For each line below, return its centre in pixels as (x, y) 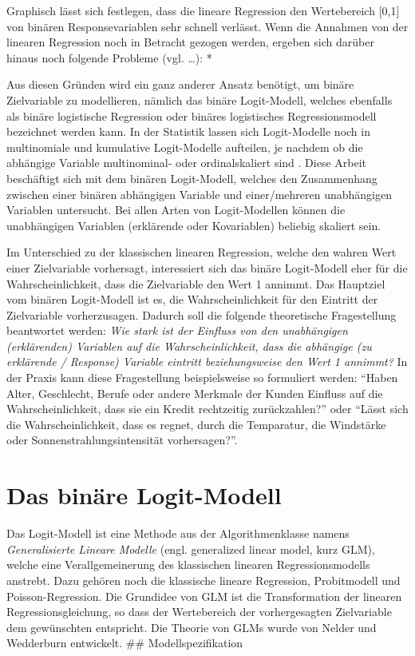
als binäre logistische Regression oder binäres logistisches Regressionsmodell (192, 115)
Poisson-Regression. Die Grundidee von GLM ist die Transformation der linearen (204, 596)
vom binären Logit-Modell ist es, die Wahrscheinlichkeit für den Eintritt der (192, 299)
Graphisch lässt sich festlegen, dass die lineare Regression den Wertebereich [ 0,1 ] (203, 10)
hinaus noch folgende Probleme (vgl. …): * (109, 57)
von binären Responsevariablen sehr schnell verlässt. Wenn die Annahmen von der (207, 26)
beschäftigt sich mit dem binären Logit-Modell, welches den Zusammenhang (192, 178)
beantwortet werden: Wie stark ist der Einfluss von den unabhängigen (177, 330)
